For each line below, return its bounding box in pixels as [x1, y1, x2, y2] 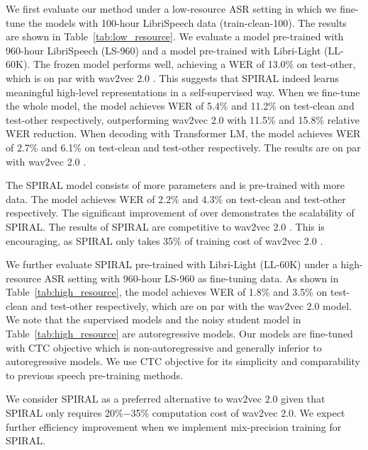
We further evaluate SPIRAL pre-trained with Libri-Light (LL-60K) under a [6, 257, 338, 272]
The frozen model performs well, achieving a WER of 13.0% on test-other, [33, 57, 356, 71]
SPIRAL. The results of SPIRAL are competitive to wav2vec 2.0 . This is [6, 219, 325, 233]
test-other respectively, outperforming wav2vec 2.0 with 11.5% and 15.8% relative [6, 112, 359, 127]
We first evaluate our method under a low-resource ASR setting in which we [6, 1, 337, 16]
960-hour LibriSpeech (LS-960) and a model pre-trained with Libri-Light [6, 42, 321, 57]
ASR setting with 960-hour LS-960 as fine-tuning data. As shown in [44, 270, 339, 285]
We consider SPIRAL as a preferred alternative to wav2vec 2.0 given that [6, 391, 325, 406]
